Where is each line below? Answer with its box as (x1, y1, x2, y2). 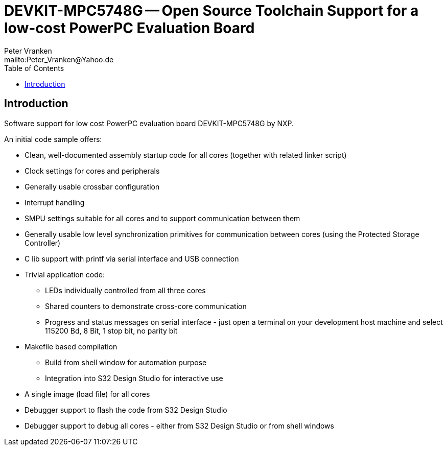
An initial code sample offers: (4, 134, 102, 144)
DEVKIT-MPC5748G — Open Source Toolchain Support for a (4, 2, 419, 19)
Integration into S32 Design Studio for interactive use (45, 373, 223, 383)
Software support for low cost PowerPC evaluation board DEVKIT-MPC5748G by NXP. (4, 119, 294, 128)
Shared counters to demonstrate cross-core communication (45, 301, 247, 311)
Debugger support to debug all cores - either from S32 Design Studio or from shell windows (25, 421, 334, 430)
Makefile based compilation (25, 342, 117, 351)
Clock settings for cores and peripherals (25, 166, 160, 175)
